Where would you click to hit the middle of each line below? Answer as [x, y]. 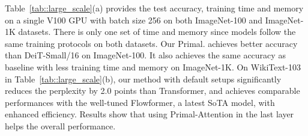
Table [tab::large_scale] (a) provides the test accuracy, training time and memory [154, 8]
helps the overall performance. [60, 125]
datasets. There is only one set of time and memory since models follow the [157, 32]
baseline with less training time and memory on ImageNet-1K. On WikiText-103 [153, 66]
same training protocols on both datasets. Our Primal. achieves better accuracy [151, 43]
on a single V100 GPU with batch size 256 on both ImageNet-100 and [134, 20]
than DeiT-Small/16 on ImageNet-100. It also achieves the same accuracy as [145, 55]
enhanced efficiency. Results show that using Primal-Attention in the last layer [149, 114]
